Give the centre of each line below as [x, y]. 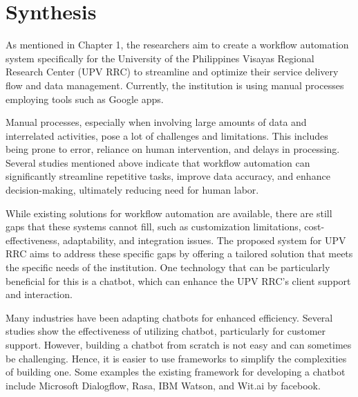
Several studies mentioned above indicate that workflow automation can [158, 162]
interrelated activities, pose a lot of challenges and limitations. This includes [167, 135]
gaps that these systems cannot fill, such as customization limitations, [153, 227]
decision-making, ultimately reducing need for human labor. [132, 190]
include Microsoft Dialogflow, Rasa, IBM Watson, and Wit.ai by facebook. [163, 385]
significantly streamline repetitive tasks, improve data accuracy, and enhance [168, 176]
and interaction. [39, 294]
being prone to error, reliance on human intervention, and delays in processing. [173, 149]
